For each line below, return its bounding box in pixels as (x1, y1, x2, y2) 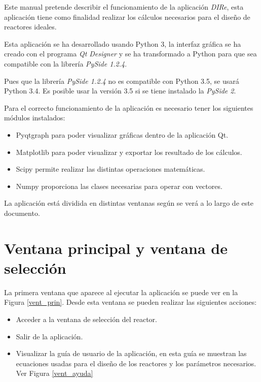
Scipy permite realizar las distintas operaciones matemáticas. (16, 164, 205, 174)
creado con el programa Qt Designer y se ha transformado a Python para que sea (4, 48, 257, 59)
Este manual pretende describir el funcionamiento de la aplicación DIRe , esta (4, 2, 244, 12)
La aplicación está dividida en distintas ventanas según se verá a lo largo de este (4, 198, 253, 208)
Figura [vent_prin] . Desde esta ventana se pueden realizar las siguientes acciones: (4, 297, 257, 307)
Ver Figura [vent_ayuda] (16, 368, 93, 378)
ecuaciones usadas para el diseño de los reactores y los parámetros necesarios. (16, 358, 256, 368)
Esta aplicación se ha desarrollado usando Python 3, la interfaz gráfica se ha (4, 38, 241, 49)
